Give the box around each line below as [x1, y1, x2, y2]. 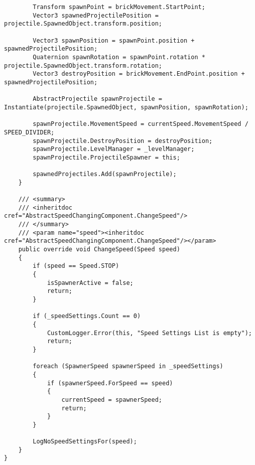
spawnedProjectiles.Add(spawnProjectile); [33, 171, 177, 178]
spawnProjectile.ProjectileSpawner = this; [33, 153, 180, 161]
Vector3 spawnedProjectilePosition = [33, 12, 159, 19]
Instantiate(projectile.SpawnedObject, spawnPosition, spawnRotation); [4, 103, 248, 111]
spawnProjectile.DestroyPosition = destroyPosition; [33, 137, 213, 144]
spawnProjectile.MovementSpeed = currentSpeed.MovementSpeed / [33, 120, 248, 128]
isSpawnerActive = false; [47, 279, 134, 286]
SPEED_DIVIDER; [4, 128, 55, 136]
